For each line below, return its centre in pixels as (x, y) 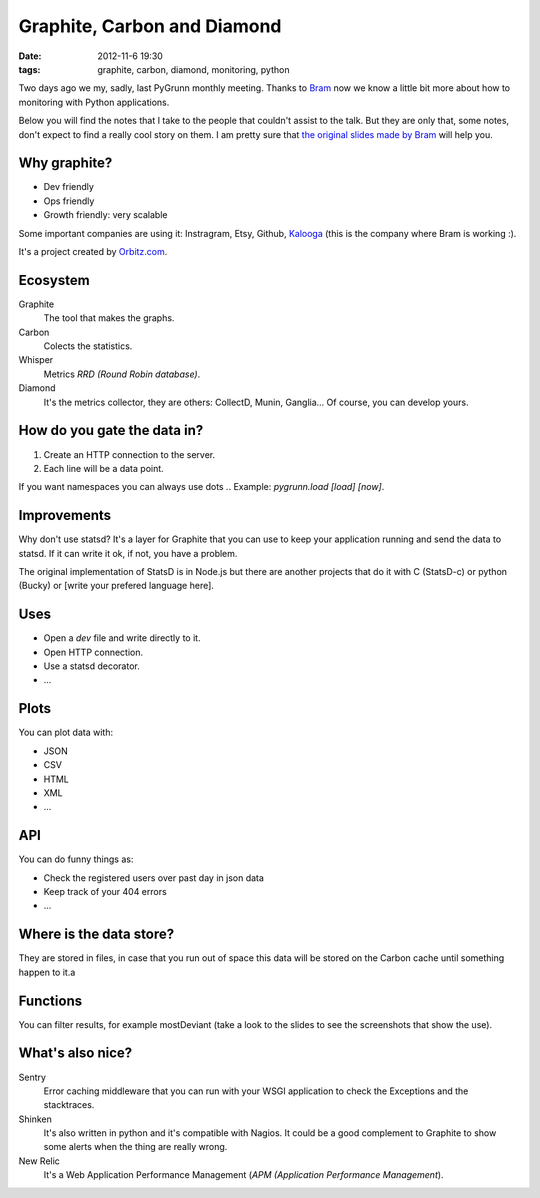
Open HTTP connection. (93, 652)
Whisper (36, 360)
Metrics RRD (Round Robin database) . (122, 374)
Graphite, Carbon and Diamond (150, 26)
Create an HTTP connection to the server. (129, 454)
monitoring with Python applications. (94, 102)
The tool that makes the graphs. (109, 318)
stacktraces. (69, 1105)
